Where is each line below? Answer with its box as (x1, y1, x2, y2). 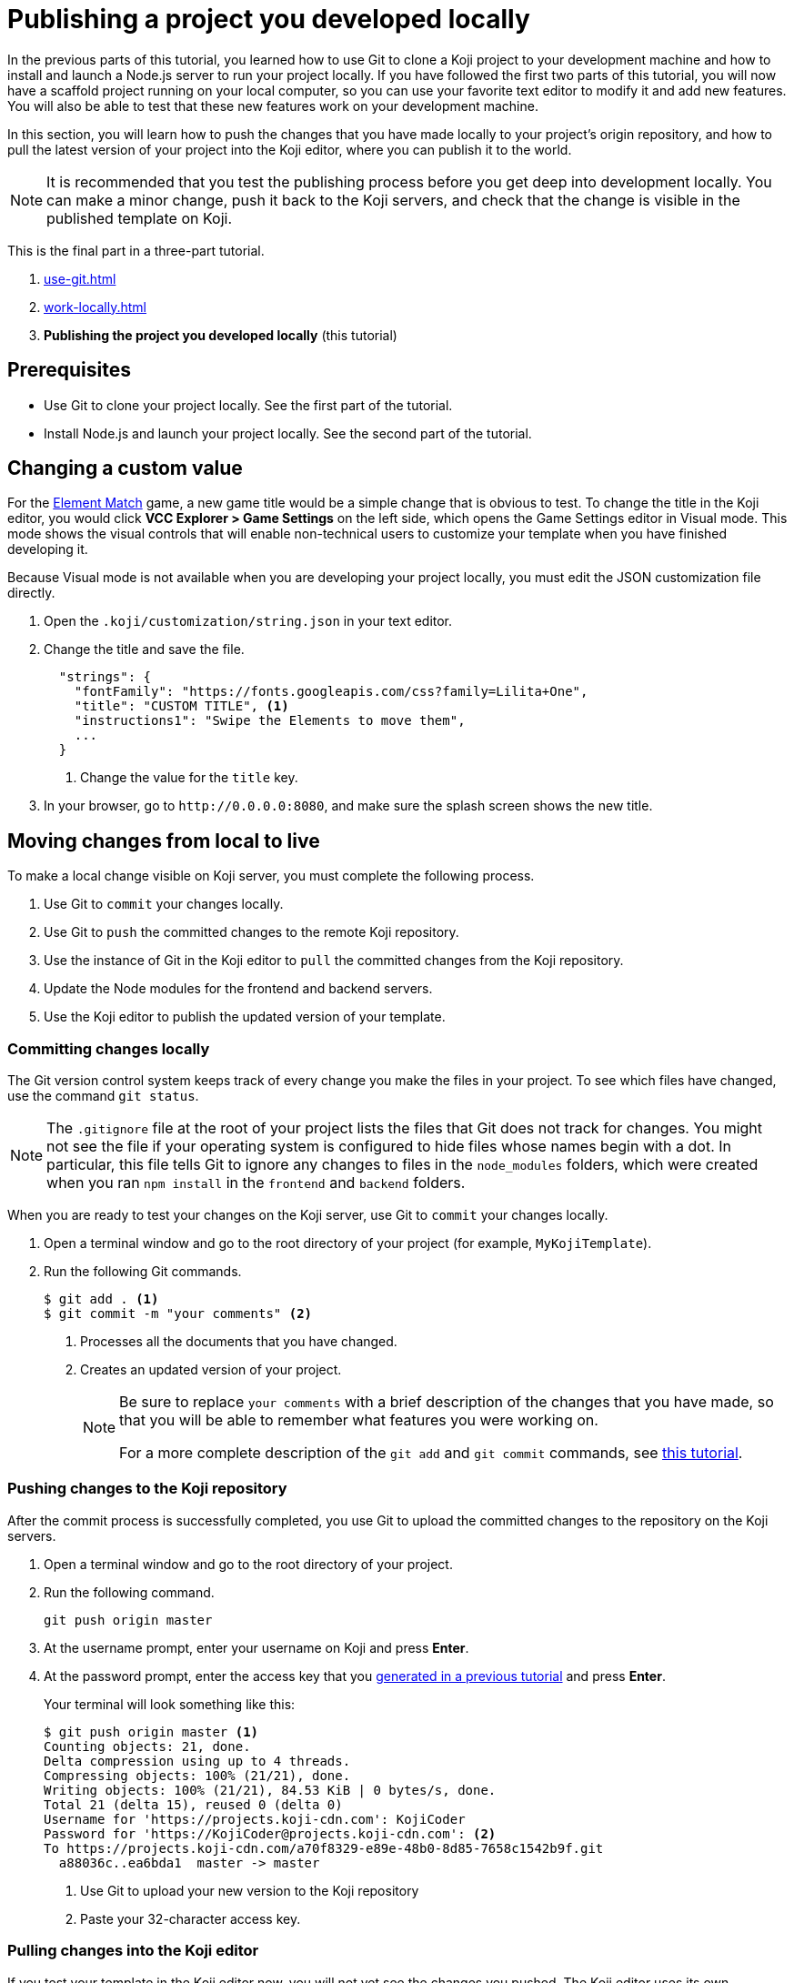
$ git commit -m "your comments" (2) (44, 1306, 313, 1322)
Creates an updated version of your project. (80, 1362, 342, 1378)
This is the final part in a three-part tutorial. (7, 242, 265, 258)
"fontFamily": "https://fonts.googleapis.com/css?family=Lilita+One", (74, 684, 588, 700)
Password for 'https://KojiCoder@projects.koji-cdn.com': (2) (44, 1826, 497, 1841)
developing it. (7, 541, 88, 558)
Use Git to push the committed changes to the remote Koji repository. (44, 924, 459, 941)
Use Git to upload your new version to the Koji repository (80, 1882, 419, 1898)
